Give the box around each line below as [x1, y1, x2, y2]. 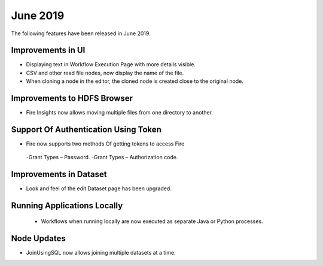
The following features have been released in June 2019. [11, 30, 151, 37]
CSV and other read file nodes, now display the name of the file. [26, 69, 184, 76]
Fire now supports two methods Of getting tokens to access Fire [26, 140, 185, 147]
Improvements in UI [11, 45, 86, 55]
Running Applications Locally [11, 200, 123, 211]
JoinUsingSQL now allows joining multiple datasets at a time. [26, 249, 176, 256]
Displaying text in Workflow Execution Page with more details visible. [26, 61, 196, 68]
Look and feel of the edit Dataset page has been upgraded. [26, 185, 172, 192]
